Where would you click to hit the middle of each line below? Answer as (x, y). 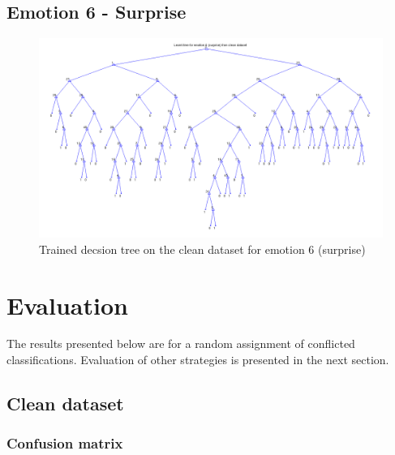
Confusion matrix (65, 443)
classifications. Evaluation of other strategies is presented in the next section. (198, 360)
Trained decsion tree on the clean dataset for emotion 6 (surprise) (202, 249)
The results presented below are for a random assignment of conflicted (181, 343)
